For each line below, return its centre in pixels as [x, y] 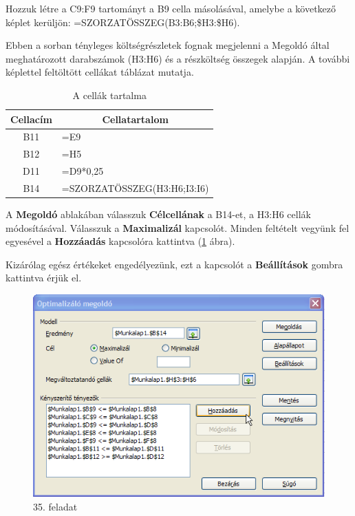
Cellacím [31, 119]
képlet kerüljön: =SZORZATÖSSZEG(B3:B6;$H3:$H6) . [123, 22]
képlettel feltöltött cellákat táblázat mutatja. [100, 72]
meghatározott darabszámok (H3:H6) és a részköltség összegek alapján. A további [178, 58]
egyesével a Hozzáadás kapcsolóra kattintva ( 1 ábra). [120, 241]
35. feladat [55, 507]
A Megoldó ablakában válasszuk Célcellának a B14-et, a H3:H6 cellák [158, 214]
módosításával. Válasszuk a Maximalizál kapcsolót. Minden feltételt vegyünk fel [177, 227]
